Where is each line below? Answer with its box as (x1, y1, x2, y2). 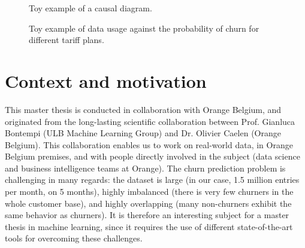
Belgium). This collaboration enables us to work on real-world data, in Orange (5, 138, 293, 151)
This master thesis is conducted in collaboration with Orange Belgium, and (5, 103, 282, 115)
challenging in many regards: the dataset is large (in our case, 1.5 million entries (5, 173, 300, 186)
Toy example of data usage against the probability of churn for (29, 22, 259, 34)
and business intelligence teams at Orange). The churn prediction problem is (5, 161, 286, 174)
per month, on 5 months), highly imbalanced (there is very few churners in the (5, 185, 294, 198)
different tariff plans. (29, 33, 104, 46)
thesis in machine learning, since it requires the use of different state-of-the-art (5, 220, 293, 232)
